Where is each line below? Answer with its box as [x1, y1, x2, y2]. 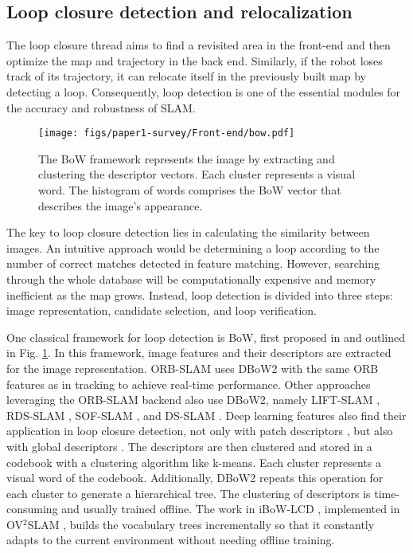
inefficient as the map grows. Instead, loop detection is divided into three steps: [6, 286, 393, 303]
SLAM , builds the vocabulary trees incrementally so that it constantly [27, 516, 375, 532]
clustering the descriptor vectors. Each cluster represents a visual [38, 166, 356, 182]
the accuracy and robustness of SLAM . [6, 99, 196, 116]
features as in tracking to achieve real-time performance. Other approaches [6, 375, 371, 392]
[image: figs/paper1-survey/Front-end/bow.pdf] [38, 127, 295, 139]
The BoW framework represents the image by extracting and [38, 150, 335, 167]
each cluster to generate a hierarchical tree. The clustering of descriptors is [6, 484, 371, 501]
